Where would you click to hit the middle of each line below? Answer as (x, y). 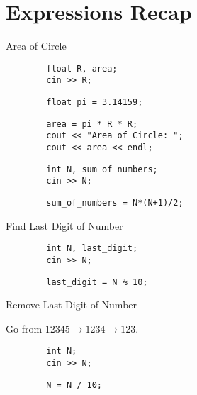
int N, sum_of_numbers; (102, 169)
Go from (24, 328)
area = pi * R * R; (92, 124)
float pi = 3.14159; (95, 102)
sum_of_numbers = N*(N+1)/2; (115, 202)
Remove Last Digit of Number (72, 305)
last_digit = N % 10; (97, 282)
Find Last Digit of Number (64, 225)
